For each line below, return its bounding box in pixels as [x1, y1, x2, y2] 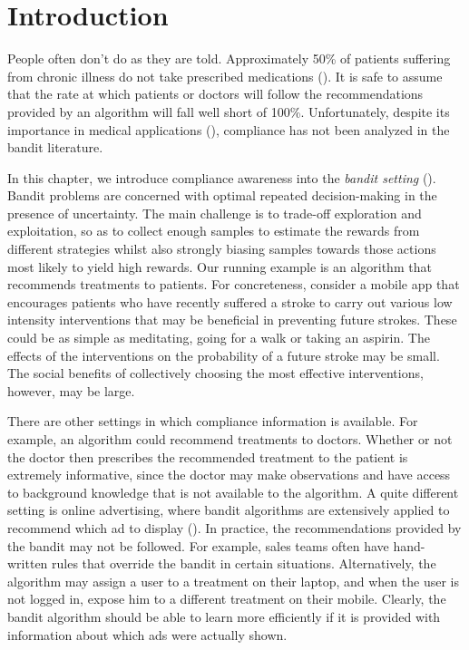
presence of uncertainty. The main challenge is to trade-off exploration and [7, 203, 422, 222]
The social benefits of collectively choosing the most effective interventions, [7, 364, 424, 383]
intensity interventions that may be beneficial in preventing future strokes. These [7, 310, 457, 329]
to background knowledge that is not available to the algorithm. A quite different [7, 482, 459, 501]
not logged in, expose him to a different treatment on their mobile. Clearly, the [7, 589, 446, 608]
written [7, 554, 48, 573]
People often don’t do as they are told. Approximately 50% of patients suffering [7, 49, 451, 68]
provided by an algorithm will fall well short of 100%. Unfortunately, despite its [7, 102, 450, 121]
